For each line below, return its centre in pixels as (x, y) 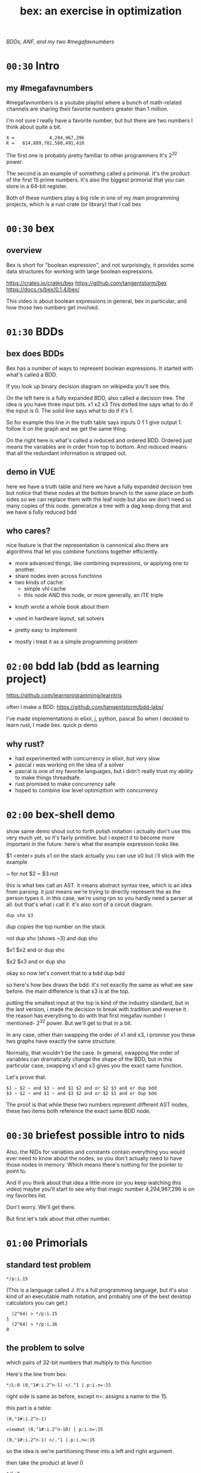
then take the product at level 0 (45, 1462)
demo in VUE (31, 472)
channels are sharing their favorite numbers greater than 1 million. (88, 109)
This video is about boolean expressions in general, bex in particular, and (97, 301)
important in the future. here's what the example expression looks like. (93, 844)
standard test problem (49, 1265)
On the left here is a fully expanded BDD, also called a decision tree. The (96, 398)
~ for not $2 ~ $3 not (32, 874)
